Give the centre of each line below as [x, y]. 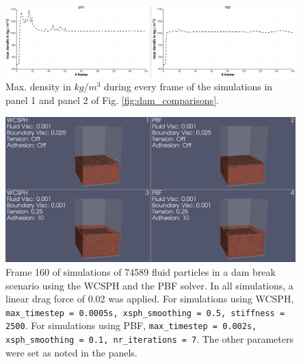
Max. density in [38, 87]
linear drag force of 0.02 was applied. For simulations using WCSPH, [150, 299]
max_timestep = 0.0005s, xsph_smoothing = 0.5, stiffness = [145, 313]
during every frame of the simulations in [188, 87]
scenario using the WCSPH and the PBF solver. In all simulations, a [149, 285]
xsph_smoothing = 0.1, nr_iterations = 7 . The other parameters [149, 339]
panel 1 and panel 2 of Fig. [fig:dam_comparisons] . [112, 100]
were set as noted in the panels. [71, 352]
